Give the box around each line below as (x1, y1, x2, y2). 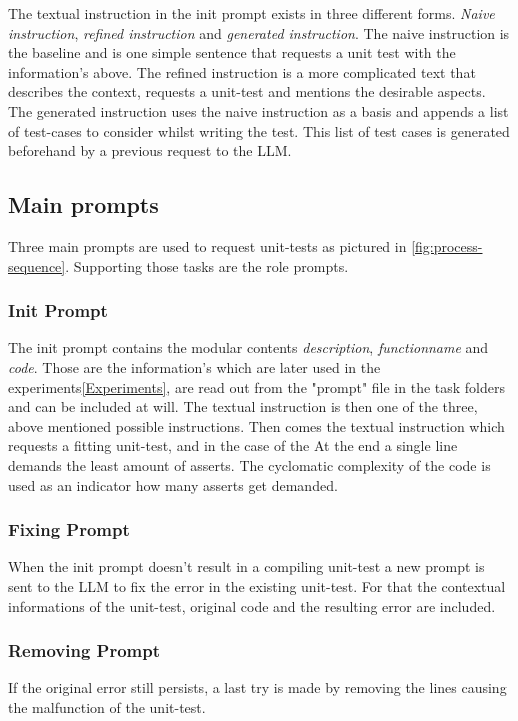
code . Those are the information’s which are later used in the (8, 356, 381, 377)
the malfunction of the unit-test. (8, 696, 206, 717)
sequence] (8, 255, 66, 276)
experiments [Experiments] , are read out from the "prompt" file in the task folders (8, 376, 506, 397)
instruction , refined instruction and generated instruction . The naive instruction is (8, 22, 510, 43)
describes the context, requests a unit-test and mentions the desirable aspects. (8, 81, 486, 102)
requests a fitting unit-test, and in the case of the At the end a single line (8, 435, 458, 456)
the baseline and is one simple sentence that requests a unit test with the (8, 42, 456, 63)
